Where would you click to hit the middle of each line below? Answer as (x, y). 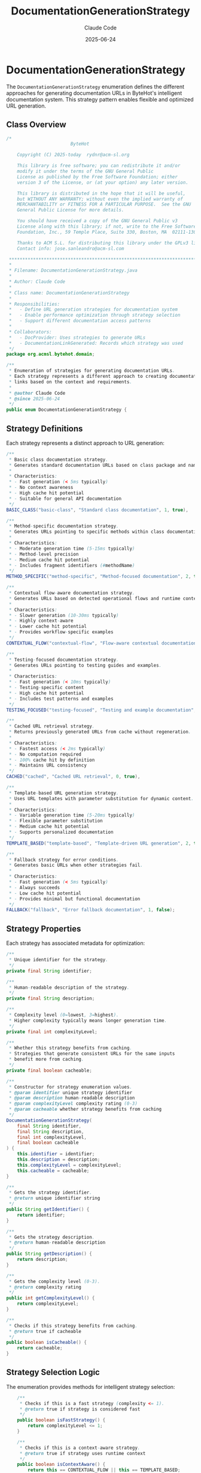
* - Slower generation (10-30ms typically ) (64, 615)
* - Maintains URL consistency (48, 765)
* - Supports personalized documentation (61, 832)
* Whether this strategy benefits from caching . (71, 1048)
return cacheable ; (40, 1348)
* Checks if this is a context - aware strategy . (80, 1448)
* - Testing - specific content (46, 688)
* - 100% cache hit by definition (52, 760)
